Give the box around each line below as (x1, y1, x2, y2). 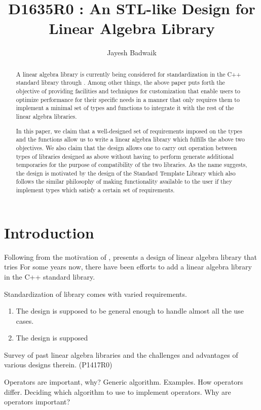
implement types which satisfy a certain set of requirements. (16, 186, 175, 194)
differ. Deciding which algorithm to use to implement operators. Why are (4, 386, 231, 397)
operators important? (4, 396, 70, 407)
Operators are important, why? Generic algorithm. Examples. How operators (4, 377, 243, 387)
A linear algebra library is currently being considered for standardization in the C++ (16, 70, 241, 78)
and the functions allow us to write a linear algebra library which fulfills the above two (16, 135, 245, 144)
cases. (16, 315, 34, 326)
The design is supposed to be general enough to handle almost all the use (16, 305, 244, 316)
